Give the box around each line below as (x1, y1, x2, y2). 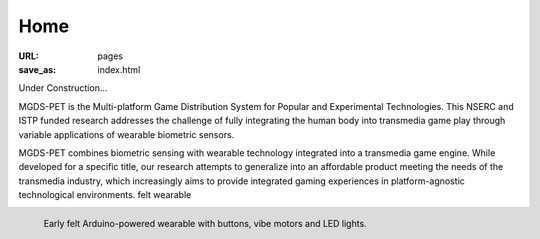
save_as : (18, 63, 57, 75)
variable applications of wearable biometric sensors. (18, 128, 235, 140)
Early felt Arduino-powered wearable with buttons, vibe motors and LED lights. (43, 218, 367, 230)
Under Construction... (18, 82, 108, 94)
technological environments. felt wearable (18, 189, 192, 201)
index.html (97, 63, 141, 75)
